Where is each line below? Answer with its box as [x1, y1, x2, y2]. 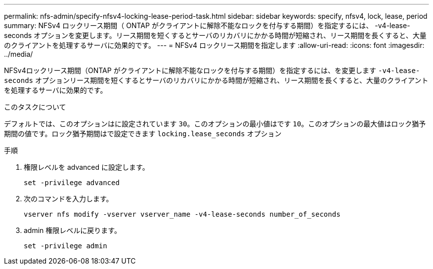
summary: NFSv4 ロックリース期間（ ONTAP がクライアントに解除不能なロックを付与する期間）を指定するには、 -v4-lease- [4, 21, 410, 30]
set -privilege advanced [24, 179, 120, 187]
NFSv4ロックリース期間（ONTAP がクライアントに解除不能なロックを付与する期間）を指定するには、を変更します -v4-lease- [4, 66, 420, 75]
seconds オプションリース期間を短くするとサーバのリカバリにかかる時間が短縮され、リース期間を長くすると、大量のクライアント [4, 76, 429, 84]
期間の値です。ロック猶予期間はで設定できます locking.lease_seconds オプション [4, 129, 282, 138]
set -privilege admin [24, 242, 107, 250]
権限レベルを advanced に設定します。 [24, 163, 149, 171]
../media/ [4, 50, 33, 58]
